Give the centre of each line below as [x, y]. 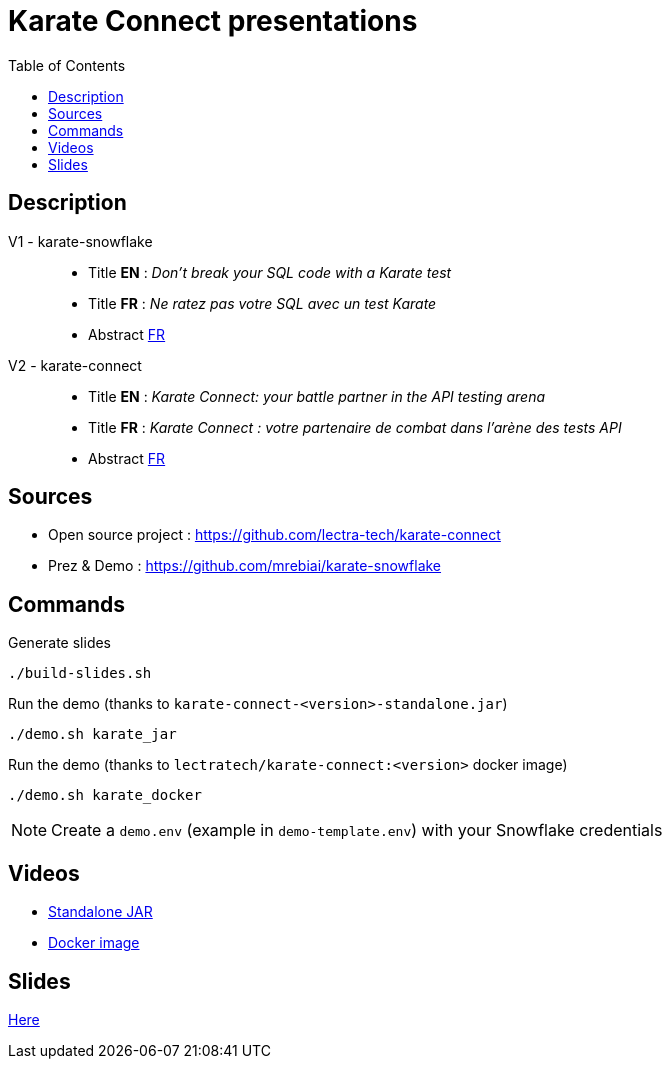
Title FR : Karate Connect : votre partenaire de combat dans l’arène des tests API [355, 427]
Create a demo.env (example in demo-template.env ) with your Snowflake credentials [357, 830]
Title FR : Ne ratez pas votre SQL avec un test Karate [262, 303]
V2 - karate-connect [75, 365]
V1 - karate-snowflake [80, 241]
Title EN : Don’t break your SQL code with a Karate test [270, 272]
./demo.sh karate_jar [92, 734]
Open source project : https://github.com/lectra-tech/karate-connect [274, 535]
